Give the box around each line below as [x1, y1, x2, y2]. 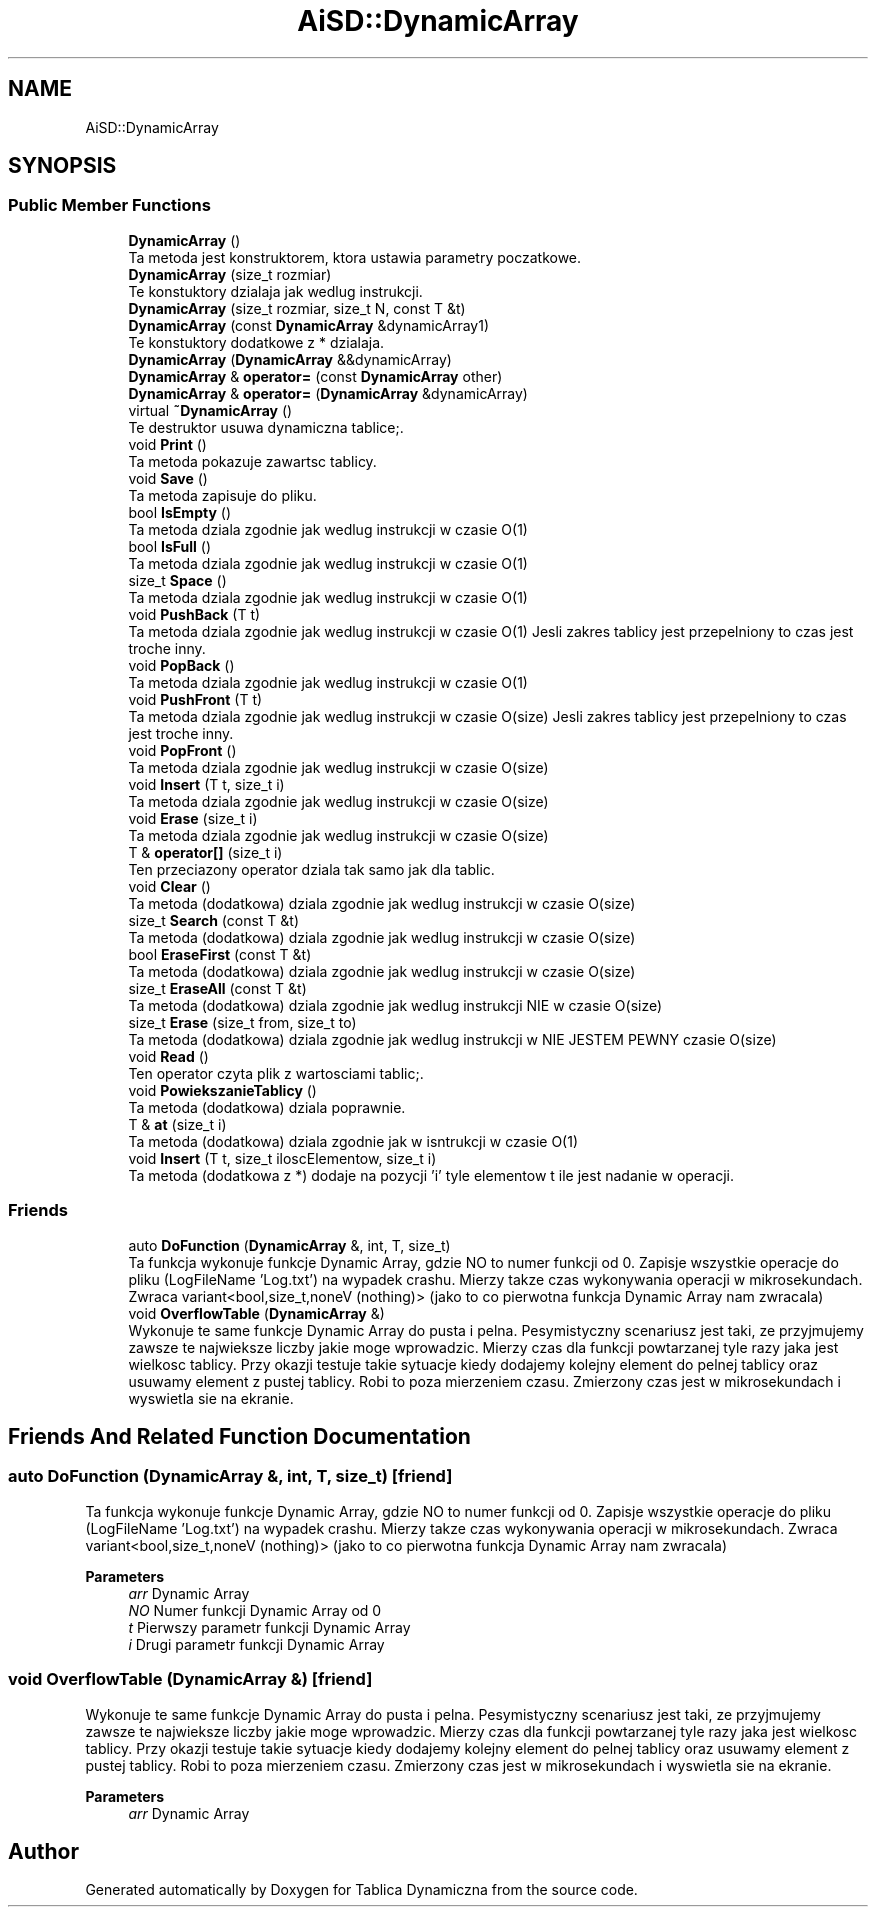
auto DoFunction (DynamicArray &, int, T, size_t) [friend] [8, 1466, 453, 1487]
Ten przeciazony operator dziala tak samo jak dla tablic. [128, 860, 495, 878]
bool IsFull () [128, 537, 212, 555]
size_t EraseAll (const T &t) [128, 979, 307, 997]
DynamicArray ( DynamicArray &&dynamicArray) [128, 350, 452, 368]
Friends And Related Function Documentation [8, 1423, 471, 1449]
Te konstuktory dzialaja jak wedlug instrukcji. [128, 282, 423, 300]
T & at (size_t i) [128, 1115, 227, 1133]
